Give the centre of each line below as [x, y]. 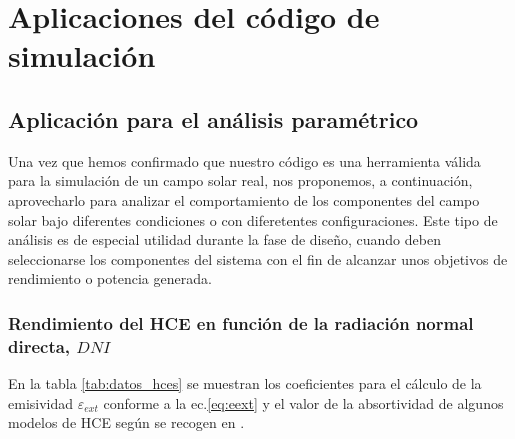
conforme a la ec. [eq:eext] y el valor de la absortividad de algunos [303, 402]
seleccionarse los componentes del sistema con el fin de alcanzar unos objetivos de [258, 258]
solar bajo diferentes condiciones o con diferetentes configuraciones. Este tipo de [253, 219]
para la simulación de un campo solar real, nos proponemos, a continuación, [240, 180]
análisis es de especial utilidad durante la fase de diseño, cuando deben [224, 239]
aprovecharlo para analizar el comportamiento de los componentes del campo [244, 199]
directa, [39, 345]
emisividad [41, 402]
